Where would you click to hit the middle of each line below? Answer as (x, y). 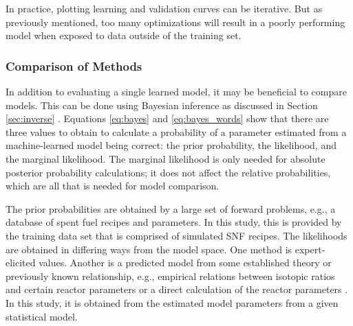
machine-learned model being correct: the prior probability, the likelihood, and (171, 145)
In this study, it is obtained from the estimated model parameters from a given (172, 302)
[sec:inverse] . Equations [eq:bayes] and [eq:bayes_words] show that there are (167, 118)
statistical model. (42, 316)
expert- (310, 249)
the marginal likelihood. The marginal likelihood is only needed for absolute (165, 158)
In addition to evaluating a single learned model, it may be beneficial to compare (176, 91)
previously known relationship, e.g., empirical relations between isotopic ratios (170, 276)
